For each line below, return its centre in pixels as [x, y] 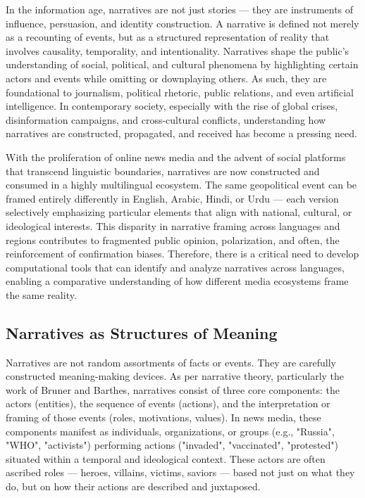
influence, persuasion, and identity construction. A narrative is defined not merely [182, 23]
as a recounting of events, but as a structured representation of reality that [168, 37]
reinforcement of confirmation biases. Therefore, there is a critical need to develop [182, 254]
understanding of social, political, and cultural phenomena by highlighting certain [182, 64]
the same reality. [41, 294]
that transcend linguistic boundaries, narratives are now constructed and [163, 171]
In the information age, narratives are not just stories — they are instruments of [180, 9]
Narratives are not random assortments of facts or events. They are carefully [171, 362]
